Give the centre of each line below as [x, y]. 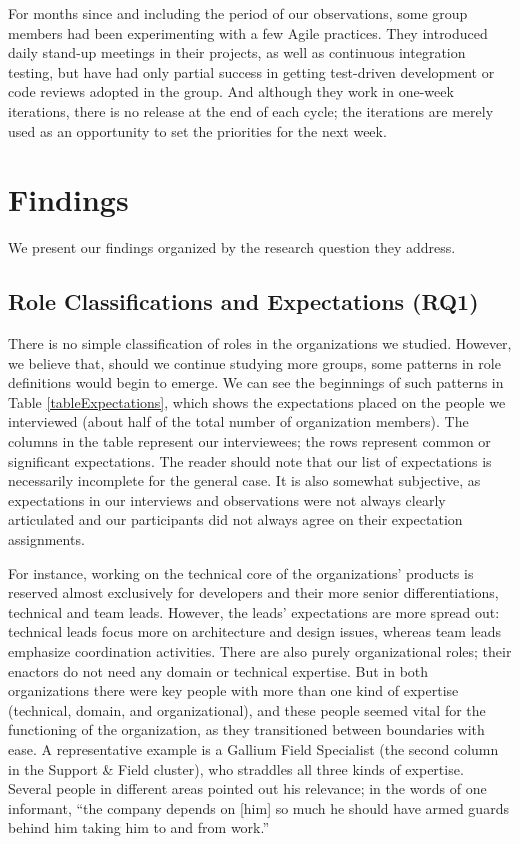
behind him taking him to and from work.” [139, 827]
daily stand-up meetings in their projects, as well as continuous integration [237, 52]
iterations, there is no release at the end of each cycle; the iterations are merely [251, 110]
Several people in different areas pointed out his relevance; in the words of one [247, 788]
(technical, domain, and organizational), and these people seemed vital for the [247, 709]
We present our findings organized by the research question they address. [232, 247]
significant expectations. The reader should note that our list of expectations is [250, 460]
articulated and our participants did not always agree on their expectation [235, 519]
